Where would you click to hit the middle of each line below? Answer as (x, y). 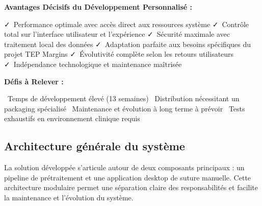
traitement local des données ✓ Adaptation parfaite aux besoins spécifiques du (128, 44)
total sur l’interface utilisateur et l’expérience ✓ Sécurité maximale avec (117, 34)
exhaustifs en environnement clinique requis (72, 118)
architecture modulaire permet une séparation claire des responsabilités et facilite (131, 187)
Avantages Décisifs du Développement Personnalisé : (98, 7)
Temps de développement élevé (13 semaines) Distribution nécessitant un (123, 98)
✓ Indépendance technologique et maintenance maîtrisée (93, 64)
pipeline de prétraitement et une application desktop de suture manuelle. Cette (128, 177)
